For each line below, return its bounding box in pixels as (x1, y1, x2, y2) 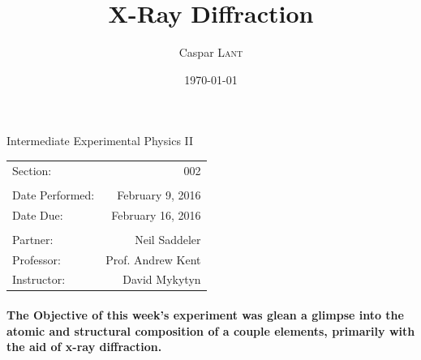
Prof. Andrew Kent (105, 251, 201, 268)
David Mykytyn (122, 271, 201, 288)
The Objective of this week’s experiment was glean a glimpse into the (6, 306, 404, 324)
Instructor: (12, 271, 66, 288)
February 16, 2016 (111, 206, 201, 223)
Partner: (12, 230, 54, 247)
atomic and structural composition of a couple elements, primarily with (6, 322, 415, 339)
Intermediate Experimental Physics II (6, 132, 194, 149)
